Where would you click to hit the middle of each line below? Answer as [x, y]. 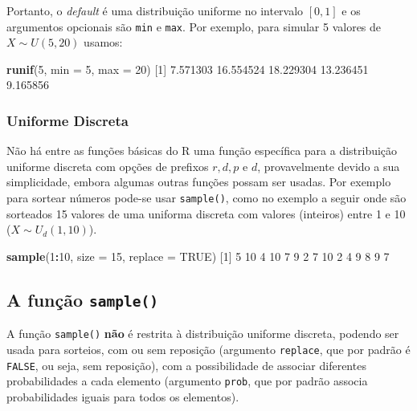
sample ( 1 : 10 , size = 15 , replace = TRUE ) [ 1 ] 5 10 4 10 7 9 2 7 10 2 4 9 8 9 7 [198, 256]
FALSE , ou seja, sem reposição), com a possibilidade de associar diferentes [186, 365]
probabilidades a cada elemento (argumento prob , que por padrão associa [187, 381]
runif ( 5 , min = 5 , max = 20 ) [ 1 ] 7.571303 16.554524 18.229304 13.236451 [188, 69]
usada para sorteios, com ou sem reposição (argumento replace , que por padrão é [208, 349]
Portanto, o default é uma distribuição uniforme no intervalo [155, 10]
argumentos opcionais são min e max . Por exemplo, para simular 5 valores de [194, 26]
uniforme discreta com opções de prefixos [108, 166]
